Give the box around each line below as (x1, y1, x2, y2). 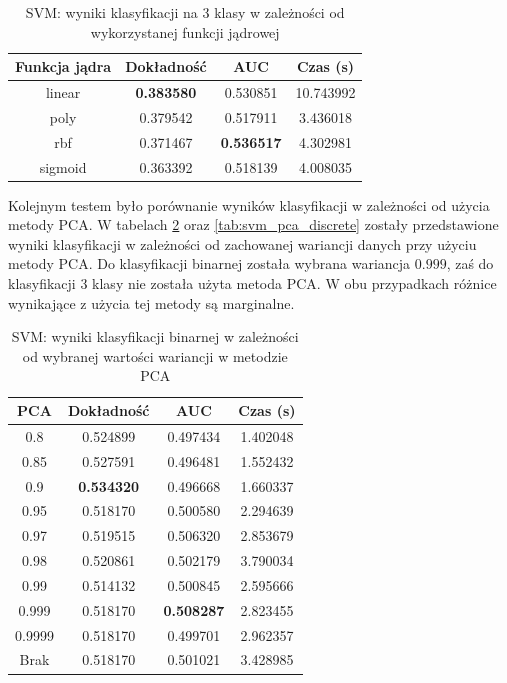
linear (45, 82, 81, 103)
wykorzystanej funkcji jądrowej (90, 21, 280, 42)
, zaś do (446, 253, 494, 274)
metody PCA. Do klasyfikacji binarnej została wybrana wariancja (8, 253, 411, 274)
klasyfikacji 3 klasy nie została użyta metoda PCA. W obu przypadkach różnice (8, 273, 497, 294)
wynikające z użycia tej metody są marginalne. (8, 292, 295, 313)
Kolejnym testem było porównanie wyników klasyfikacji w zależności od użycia (8, 194, 490, 215)
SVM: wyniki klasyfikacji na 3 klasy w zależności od (25, 2, 345, 22)
